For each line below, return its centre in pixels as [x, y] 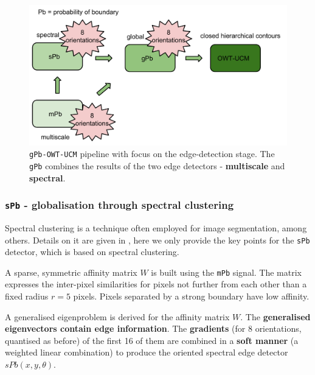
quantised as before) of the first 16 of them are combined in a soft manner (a [152, 340]
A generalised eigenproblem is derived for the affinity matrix [117, 316]
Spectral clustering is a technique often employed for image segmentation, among [156, 227]
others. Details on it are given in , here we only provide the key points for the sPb [157, 240]
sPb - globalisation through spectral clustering [119, 205]
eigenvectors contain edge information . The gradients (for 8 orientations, [153, 328]
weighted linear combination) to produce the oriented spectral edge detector [147, 352]
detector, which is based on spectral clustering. [92, 252]
